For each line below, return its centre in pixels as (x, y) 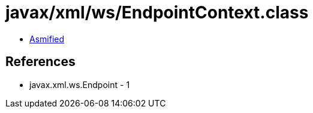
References (40, 62)
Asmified (47, 39)
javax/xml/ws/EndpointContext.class (157, 12)
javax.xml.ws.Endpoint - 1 (80, 84)
